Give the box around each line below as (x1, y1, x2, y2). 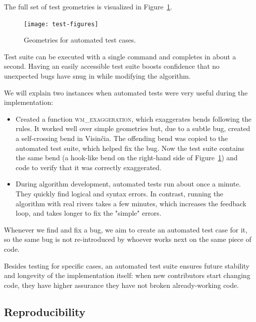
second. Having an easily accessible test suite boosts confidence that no (4, 61, 220, 71)
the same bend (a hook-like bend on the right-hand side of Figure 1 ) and (15, 152, 238, 163)
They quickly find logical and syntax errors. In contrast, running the (15, 188, 223, 198)
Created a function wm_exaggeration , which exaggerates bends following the (15, 113, 252, 124)
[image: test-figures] (24, 20, 99, 28)
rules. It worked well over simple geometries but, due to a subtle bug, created (15, 123, 251, 134)
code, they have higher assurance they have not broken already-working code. (4, 279, 239, 290)
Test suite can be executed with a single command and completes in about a (4, 51, 236, 61)
